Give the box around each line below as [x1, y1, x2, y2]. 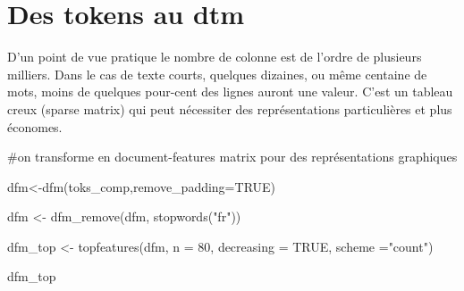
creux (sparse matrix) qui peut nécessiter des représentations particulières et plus [7, 99, 452, 118]
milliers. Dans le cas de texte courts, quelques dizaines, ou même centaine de [7, 64, 427, 83]
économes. [7, 117, 63, 136]
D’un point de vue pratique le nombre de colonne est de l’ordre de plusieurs [7, 47, 422, 66]
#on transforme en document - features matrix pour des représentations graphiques [7, 147, 458, 166]
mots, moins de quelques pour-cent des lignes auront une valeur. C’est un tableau [7, 82, 453, 101]
